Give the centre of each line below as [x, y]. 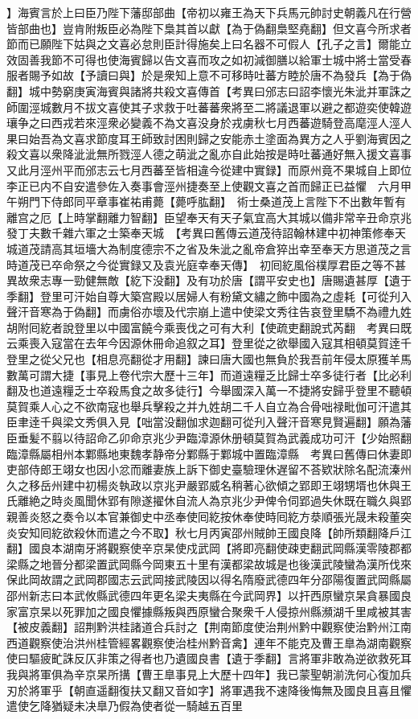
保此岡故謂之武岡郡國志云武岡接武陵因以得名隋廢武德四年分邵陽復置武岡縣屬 [209, 579]
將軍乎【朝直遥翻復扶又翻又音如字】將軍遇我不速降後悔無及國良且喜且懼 [220, 690]
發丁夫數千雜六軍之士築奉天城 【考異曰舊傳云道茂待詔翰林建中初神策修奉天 [206, 233]
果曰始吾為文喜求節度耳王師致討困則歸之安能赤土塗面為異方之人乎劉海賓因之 [209, 138]
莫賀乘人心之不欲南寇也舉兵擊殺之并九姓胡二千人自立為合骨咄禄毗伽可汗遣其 [209, 406]
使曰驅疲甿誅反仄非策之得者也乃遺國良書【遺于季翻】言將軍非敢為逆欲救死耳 [209, 658]
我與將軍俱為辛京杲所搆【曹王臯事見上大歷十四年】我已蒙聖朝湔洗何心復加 [203, 674]
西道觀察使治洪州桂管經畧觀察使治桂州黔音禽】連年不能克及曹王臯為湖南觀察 [209, 642]
